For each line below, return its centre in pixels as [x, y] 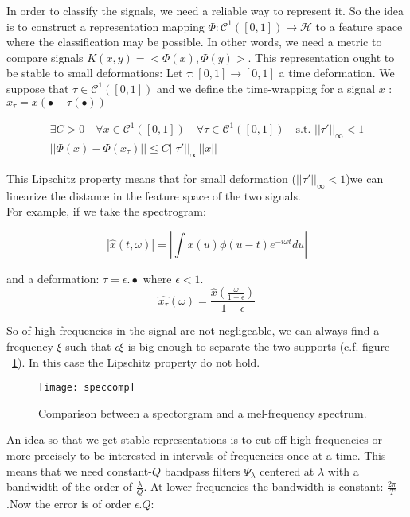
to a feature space [359, 26]
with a [343, 470]
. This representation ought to [321, 57]
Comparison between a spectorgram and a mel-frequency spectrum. [203, 412]
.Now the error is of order [69, 503]
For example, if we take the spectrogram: [106, 211]
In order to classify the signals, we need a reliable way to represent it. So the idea [205, 10]
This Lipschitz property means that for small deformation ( [151, 178]
